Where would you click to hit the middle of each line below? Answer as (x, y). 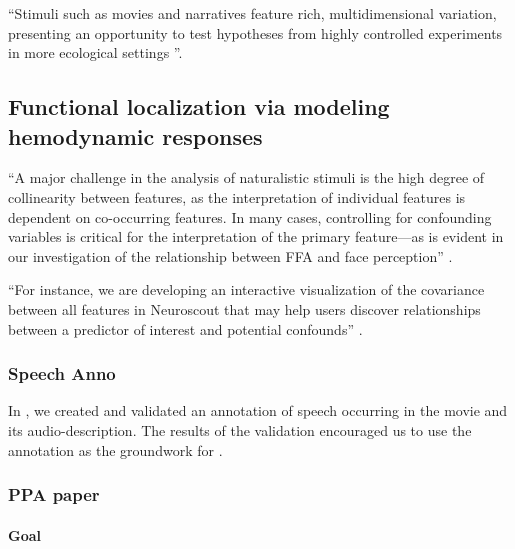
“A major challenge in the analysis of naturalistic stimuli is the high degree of (246, 177)
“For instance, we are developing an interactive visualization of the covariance (246, 289)
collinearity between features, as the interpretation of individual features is (237, 196)
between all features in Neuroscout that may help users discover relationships (244, 308)
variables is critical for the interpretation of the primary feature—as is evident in (256, 236)
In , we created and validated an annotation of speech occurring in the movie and (258, 410)
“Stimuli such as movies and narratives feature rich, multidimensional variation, (252, 13)
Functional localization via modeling (199, 106)
